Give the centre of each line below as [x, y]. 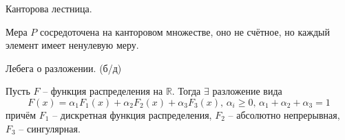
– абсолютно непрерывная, [284, 114]
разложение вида [247, 91]
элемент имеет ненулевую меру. [72, 45]
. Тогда [186, 91]
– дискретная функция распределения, [132, 114]
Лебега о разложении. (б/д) [64, 68]
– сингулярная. [50, 128]
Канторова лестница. [49, 8]
